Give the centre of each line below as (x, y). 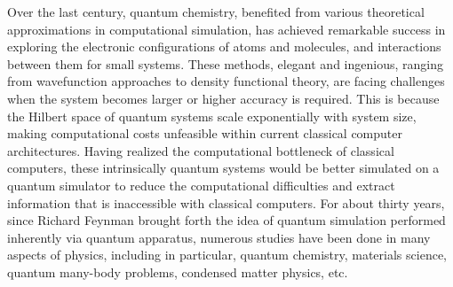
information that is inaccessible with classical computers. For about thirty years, (226, 202)
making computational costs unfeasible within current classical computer (205, 133)
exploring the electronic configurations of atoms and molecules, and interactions (224, 47)
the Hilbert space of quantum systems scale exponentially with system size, (212, 116)
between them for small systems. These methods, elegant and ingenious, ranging (225, 63)
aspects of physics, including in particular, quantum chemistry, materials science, (227, 255)
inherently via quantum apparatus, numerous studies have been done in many (219, 237)
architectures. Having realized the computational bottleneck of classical (201, 150)
